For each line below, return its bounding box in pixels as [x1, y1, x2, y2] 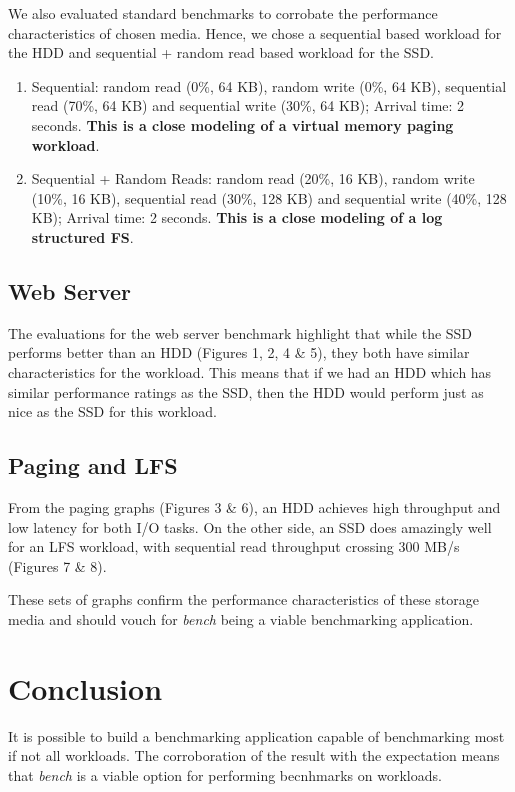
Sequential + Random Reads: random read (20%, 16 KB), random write [31, 168, 475, 189]
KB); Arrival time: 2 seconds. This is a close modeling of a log [31, 207, 443, 228]
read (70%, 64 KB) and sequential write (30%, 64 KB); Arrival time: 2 [31, 95, 465, 116]
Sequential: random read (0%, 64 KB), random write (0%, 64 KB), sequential [31, 75, 507, 96]
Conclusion [8, 667, 163, 708]
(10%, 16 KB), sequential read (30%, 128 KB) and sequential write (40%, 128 [31, 187, 507, 208]
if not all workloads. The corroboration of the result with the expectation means [8, 745, 500, 766]
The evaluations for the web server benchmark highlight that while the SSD [8, 322, 473, 343]
